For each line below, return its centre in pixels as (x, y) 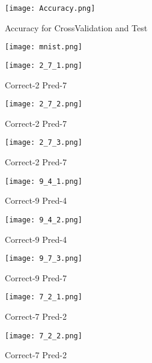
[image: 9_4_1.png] (44, 181)
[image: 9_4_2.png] (44, 220)
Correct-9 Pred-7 (36, 277)
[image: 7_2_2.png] (44, 336)
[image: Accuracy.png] (50, 8)
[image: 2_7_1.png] (44, 65)
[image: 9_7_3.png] (44, 259)
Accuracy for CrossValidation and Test (76, 27)
